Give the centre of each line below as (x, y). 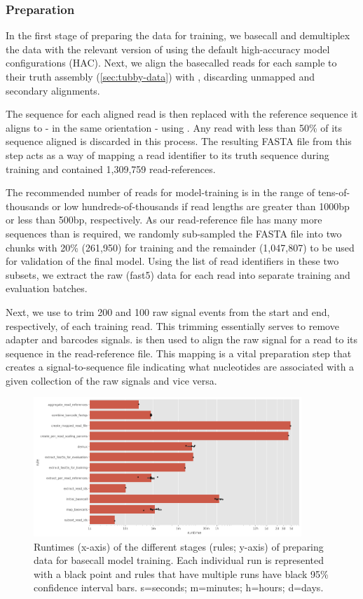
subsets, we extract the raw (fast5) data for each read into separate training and (178, 274)
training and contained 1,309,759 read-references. (111, 168)
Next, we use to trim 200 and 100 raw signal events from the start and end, (168, 311)
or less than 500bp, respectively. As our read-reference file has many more (164, 220)
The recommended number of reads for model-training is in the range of (160, 192)
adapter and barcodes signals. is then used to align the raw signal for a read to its (182, 339)
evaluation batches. (47, 288)
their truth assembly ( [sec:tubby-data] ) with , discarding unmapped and (160, 76)
